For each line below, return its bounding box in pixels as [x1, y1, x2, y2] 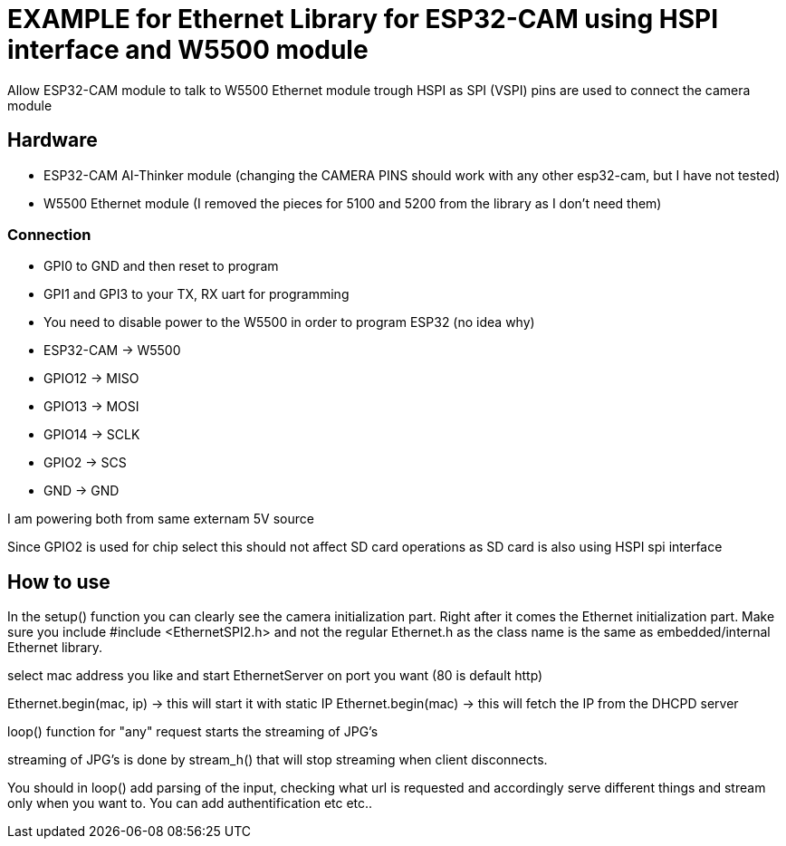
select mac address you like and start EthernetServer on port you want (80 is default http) [7, 668, 543, 684]
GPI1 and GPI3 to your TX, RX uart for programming [43, 286, 350, 303]
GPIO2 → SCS [43, 455, 127, 471]
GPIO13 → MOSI [43, 399, 139, 415]
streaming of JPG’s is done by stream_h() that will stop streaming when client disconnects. [7, 752, 548, 768]
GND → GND [43, 483, 120, 499]
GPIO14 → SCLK [43, 427, 140, 443]
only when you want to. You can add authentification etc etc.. [7, 795, 373, 812]
